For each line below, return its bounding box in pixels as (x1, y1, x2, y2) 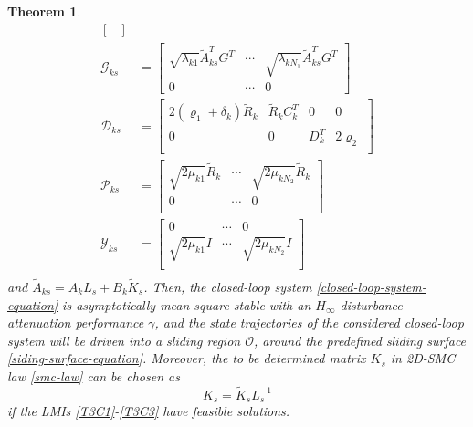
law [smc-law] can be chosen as (7, 366, 180, 385)
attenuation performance (7, 313, 144, 332)
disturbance (340, 295, 403, 314)
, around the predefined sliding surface (253, 330, 467, 349)
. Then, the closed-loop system (143, 276, 312, 296)
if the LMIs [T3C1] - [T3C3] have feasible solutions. (7, 401, 290, 421)
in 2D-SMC (390, 349, 456, 368)
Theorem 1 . (7, 2, 81, 20)
